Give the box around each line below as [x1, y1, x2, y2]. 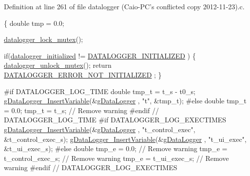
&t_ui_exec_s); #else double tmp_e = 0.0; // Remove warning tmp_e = [4, 143, 228, 154]
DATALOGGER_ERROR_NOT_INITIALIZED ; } [4, 69, 162, 79]
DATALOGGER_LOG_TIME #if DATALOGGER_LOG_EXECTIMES [4, 115, 227, 125]
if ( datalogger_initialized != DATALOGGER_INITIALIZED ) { [4, 50, 196, 60]
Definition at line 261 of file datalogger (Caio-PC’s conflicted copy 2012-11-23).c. [4, 1, 245, 11]
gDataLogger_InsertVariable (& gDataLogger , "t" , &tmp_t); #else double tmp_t [4, 96, 247, 106]
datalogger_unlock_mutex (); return [4, 60, 112, 70]
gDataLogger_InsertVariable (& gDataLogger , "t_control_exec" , [4, 124, 195, 134]
